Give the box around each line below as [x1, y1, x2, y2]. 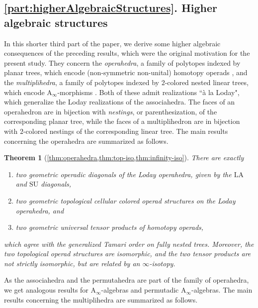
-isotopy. [149, 258, 175, 268]
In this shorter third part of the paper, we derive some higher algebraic [4, 38, 221, 48]
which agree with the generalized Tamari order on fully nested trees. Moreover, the [4, 238, 254, 249]
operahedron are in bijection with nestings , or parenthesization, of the [4, 106, 217, 116]
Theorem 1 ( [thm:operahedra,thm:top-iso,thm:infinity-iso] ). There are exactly [4, 152, 244, 163]
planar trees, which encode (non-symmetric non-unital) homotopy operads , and [4, 67, 248, 78]
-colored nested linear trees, [165, 77, 249, 87]
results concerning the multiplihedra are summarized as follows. [4, 294, 198, 305]
